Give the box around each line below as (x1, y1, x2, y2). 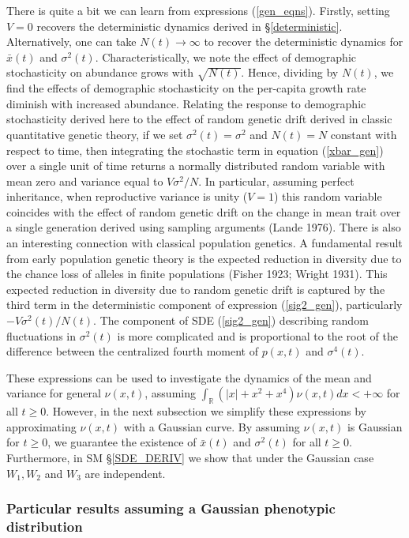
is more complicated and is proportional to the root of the (117, 327, 398, 344)
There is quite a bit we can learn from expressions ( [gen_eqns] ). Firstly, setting (6, 2, 390, 18)
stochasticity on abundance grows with (6, 64, 194, 81)
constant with (330, 126, 397, 142)
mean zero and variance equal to (6, 172, 163, 189)
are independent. (84, 465, 166, 481)
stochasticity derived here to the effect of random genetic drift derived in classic (6, 111, 392, 127)
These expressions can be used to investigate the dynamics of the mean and (6, 369, 372, 386)
